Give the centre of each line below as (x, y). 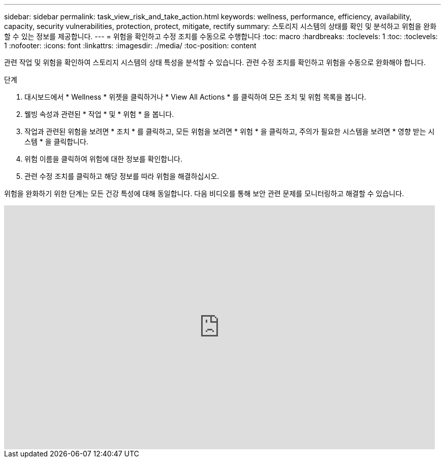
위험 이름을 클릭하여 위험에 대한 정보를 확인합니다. (104, 159)
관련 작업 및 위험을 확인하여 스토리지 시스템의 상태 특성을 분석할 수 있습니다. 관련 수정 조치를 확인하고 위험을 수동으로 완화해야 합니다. (215, 62)
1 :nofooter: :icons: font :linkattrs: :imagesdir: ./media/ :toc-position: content (130, 45)
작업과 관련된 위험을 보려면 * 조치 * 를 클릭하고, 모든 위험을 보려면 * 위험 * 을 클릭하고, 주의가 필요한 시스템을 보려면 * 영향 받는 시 (230, 131)
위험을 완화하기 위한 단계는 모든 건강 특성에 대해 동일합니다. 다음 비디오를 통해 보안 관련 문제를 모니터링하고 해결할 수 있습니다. (204, 193)
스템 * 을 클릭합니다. (56, 142)
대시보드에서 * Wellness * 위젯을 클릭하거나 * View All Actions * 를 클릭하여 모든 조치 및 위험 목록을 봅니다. (195, 97)
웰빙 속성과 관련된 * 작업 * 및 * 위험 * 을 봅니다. (99, 114)
